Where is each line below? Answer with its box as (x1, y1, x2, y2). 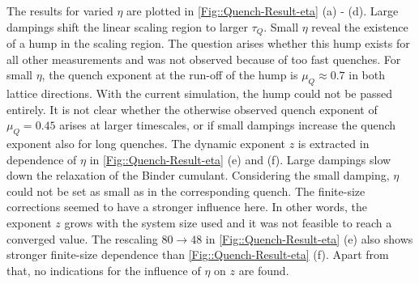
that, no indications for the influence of (6, 261, 201, 278)
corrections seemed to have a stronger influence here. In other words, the (6, 198, 368, 215)
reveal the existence (311, 18, 408, 35)
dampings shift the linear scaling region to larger (6, 18, 248, 35)
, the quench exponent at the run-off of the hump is (41, 66, 298, 83)
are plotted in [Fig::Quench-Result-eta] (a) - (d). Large (126, 2, 399, 19)
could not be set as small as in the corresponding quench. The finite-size (6, 182, 366, 199)
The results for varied (6, 2, 113, 19)
